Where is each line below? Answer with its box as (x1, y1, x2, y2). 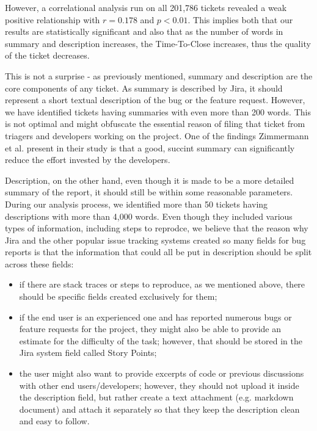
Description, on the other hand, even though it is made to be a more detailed (5, 173, 294, 186)
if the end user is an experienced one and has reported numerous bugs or (19, 310, 292, 323)
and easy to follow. (19, 415, 90, 427)
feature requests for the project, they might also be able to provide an (19, 322, 281, 335)
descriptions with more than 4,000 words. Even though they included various (5, 209, 293, 222)
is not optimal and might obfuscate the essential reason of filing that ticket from (5, 117, 305, 130)
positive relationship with (5, 13, 100, 26)
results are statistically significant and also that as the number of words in (5, 25, 283, 38)
